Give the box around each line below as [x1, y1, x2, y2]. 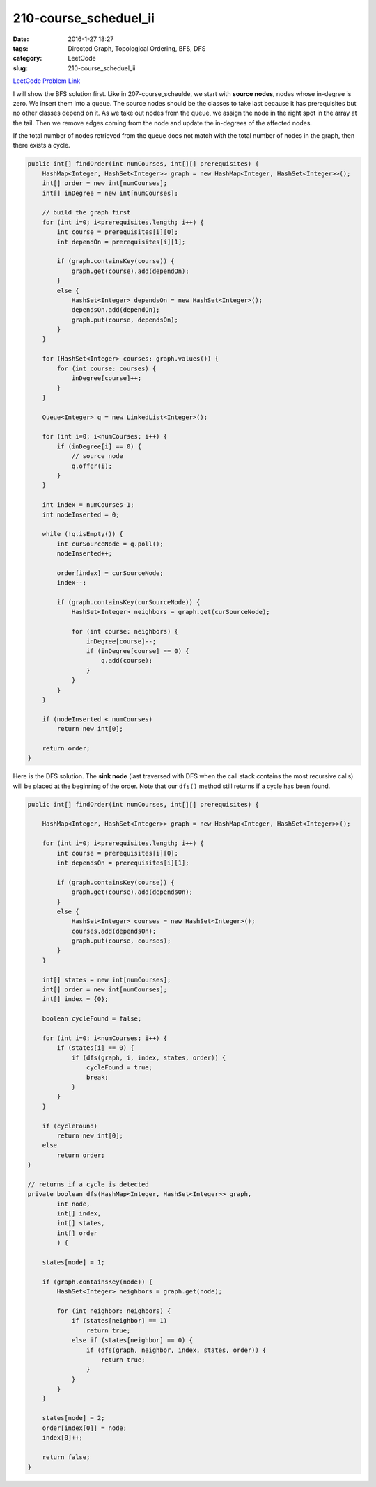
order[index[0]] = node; [42, 1424, 127, 1432]
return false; [42, 1453, 91, 1461]
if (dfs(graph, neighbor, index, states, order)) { [86, 1346, 267, 1354]
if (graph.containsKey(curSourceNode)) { [56, 599, 201, 606]
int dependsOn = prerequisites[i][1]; [56, 858, 189, 867]
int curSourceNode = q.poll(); [56, 540, 164, 548]
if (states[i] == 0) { [56, 1044, 135, 1052]
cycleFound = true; [86, 1064, 153, 1071]
